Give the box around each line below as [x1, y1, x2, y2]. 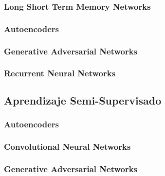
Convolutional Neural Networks [4, 140, 131, 152]
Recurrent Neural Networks [4, 67, 116, 79]
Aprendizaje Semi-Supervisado [4, 92, 162, 107]
